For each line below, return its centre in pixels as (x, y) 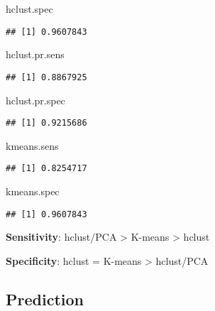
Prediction (45, 299)
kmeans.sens (32, 145)
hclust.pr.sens (35, 54)
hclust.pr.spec (35, 100)
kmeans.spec (33, 191)
